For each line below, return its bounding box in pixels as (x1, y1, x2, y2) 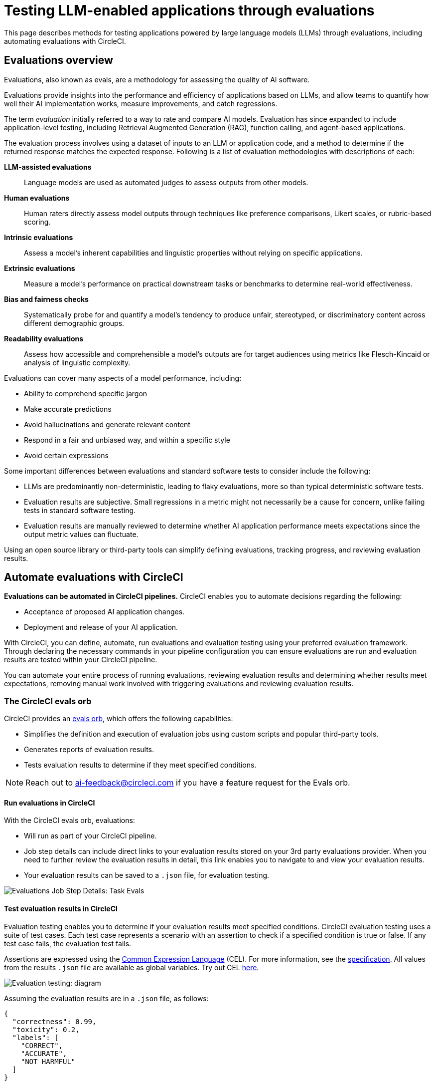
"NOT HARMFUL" (20, 1057, 76, 1066)
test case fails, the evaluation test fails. (4, 939, 132, 948)
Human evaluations (4, 193, 70, 202)
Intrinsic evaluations (4, 233, 73, 242)
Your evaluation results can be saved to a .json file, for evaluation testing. (24, 871, 270, 880)
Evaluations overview (4, 54, 113, 67)
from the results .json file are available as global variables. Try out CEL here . (4, 963, 259, 972)
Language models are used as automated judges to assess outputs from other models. (24, 178, 308, 187)
